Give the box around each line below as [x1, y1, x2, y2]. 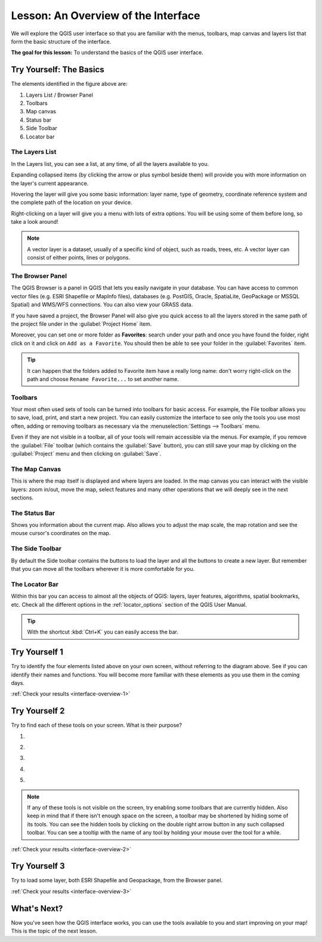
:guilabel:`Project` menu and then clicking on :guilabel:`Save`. [11, 450, 162, 457]
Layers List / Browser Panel [26, 91, 94, 98]
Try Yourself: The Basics [11, 64, 104, 75]
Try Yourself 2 [11, 706, 65, 716]
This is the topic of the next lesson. [11, 928, 98, 935]
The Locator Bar [11, 580, 59, 588]
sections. [11, 494, 34, 501]
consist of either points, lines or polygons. [27, 254, 131, 261]
